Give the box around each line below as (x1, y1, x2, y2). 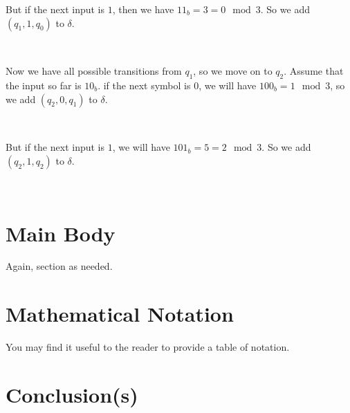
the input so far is (6, 77, 82, 92)
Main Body (6, 219, 116, 247)
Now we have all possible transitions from (6, 64, 182, 78)
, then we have (112, 2, 174, 16)
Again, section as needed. (6, 259, 113, 273)
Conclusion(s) (6, 380, 138, 408)
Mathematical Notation (6, 300, 234, 328)
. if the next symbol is (98, 77, 191, 92)
